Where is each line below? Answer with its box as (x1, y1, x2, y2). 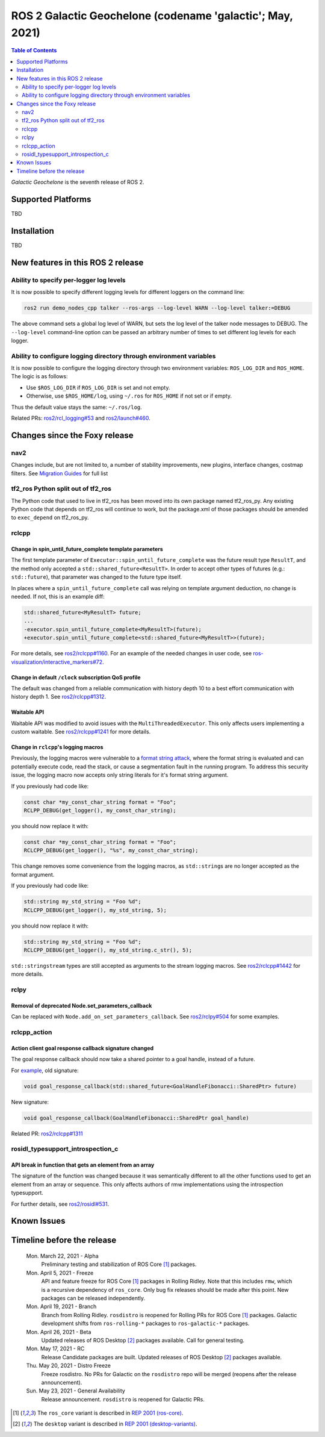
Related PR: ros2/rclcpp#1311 (11, 1130, 83, 1137)
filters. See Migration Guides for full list (11, 470, 108, 477)
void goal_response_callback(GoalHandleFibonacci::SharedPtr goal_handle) (23, 1114, 250, 1121)
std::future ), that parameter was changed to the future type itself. (11, 573, 182, 581)
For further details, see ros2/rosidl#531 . (11, 1200, 110, 1208)
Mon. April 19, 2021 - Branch (26, 1303, 97, 1310)
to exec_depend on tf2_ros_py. (11, 514, 90, 521)
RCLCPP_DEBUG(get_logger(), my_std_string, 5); (23, 906, 167, 914)
